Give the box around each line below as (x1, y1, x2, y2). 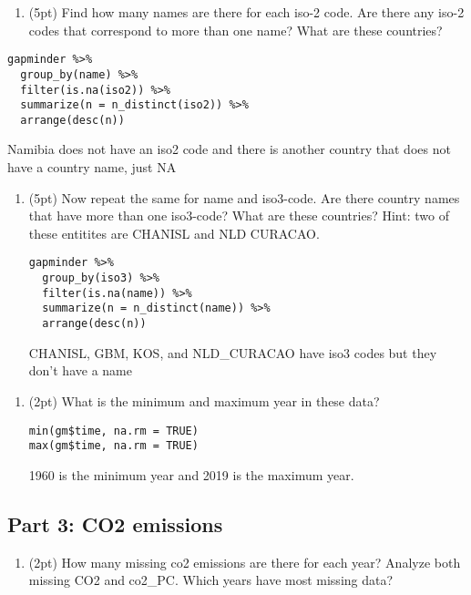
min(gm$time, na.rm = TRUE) (28, 424, 199, 437)
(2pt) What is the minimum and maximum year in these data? (28, 391, 380, 410)
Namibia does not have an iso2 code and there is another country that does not (7, 139, 451, 159)
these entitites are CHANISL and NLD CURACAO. (28, 223, 320, 242)
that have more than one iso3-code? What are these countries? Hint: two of (28, 206, 449, 225)
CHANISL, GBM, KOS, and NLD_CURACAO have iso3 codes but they (28, 343, 437, 362)
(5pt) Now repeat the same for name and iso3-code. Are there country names (28, 188, 460, 207)
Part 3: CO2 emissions (7, 509, 223, 538)
